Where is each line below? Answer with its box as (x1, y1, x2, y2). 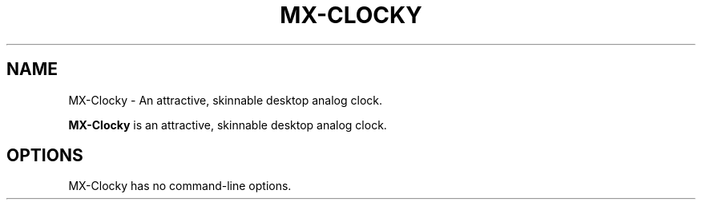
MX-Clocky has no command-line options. (68, 179, 292, 193)
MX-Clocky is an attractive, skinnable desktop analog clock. (68, 117, 387, 132)
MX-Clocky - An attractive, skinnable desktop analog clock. (68, 93, 383, 107)
